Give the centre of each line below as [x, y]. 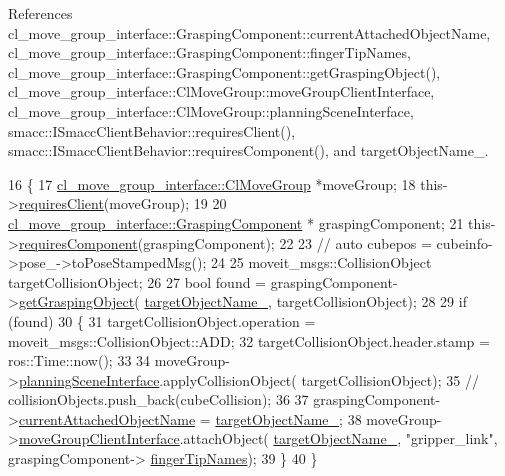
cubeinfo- [464, 242]
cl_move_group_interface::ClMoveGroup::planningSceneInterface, [211, 110]
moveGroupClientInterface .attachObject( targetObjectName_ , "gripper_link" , [258, 438]
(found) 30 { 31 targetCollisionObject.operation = [162, 320]
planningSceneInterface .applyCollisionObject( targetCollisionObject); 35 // [248, 379]
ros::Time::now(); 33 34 [79, 360]
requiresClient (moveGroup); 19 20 [122, 203]
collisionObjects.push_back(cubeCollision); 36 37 [158, 399]
